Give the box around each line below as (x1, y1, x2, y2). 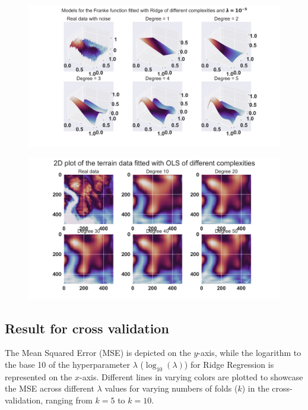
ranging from (45, 393, 93, 406)
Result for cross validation (5, 318, 169, 337)
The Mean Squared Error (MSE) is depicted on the (5, 346, 191, 359)
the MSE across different (5, 382, 94, 395)
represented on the (5, 370, 72, 383)
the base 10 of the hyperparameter (5, 358, 130, 370)
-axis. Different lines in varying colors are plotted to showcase (80, 370, 303, 383)
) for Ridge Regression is (184, 358, 274, 370)
